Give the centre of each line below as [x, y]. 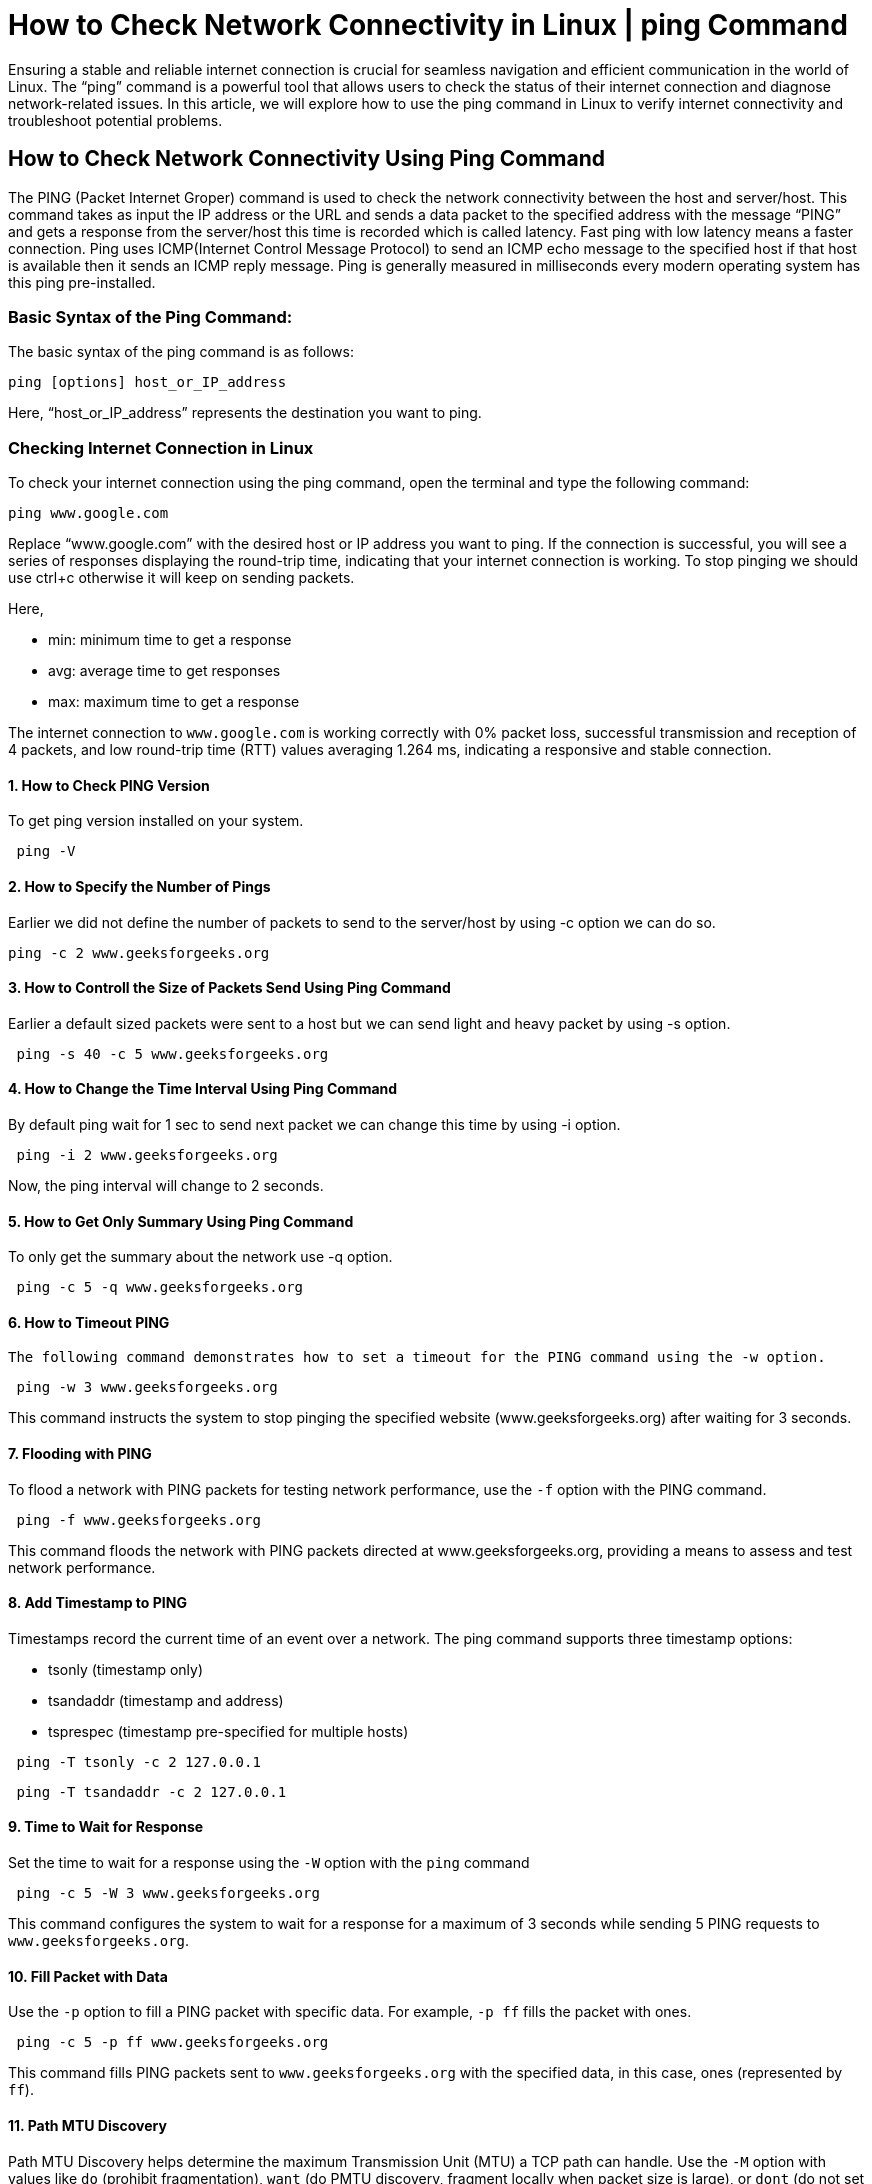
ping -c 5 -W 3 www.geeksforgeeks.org [168, 1893]
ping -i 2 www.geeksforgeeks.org [147, 1154]
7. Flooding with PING [80, 1454]
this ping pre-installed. [82, 282]
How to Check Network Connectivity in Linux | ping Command [428, 25]
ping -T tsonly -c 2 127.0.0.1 [138, 1761]
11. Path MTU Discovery [87, 2125]
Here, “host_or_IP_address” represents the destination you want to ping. [245, 413]
